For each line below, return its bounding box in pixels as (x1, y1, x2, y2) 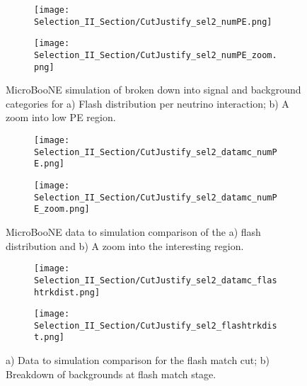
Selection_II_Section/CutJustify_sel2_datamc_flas (34, 275, 277, 285)
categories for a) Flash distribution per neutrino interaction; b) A (6, 96, 289, 110)
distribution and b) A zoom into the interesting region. (6, 238, 244, 253)
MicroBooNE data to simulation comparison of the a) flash (6, 225, 261, 239)
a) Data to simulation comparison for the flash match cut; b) (6, 353, 270, 368)
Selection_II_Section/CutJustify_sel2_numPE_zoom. (34, 50, 277, 60)
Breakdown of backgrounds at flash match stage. (6, 366, 216, 381)
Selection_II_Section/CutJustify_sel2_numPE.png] (34, 16, 272, 27)
